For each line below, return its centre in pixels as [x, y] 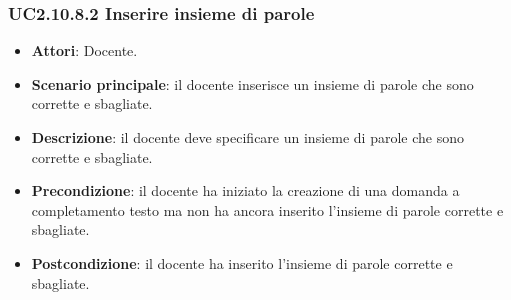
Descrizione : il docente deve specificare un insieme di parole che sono [247, 137]
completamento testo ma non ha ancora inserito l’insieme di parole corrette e [267, 209]
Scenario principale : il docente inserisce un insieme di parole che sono [252, 83]
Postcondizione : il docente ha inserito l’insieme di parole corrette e [242, 262]
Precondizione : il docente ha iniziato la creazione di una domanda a [245, 190]
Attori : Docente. [84, 50]
